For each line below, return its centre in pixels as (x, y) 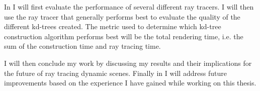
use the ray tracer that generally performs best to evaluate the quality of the (122, 16)
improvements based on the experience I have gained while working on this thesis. (130, 83)
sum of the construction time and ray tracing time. (82, 46)
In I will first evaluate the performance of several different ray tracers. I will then (129, 7)
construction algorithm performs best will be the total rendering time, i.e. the (124, 36)
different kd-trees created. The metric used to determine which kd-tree (113, 26)
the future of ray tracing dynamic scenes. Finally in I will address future (115, 73)
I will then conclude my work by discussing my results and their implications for (128, 63)
